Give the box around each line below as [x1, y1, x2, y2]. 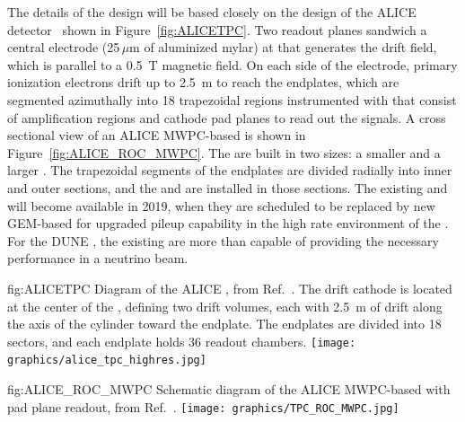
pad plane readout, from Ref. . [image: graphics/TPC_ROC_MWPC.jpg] [7, 397, 399, 416]
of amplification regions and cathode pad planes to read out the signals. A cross [7, 108, 446, 127]
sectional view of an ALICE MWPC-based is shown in [7, 126, 306, 145]
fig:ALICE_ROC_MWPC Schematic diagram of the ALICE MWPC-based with [7, 380, 451, 398]
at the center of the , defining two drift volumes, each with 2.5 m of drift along [7, 296, 443, 315]
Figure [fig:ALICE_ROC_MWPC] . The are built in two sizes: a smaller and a [7, 143, 441, 162]
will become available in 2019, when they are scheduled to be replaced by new [7, 196, 435, 215]
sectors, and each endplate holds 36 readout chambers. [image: [7, 331, 356, 350]
